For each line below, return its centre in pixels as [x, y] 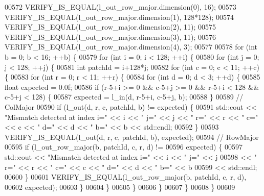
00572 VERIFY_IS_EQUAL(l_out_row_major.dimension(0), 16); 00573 [120, 7]
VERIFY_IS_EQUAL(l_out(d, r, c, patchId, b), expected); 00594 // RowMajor [132, 137]
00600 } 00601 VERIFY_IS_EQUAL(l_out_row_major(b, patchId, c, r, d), [126, 177]
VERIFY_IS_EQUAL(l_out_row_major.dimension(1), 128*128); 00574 [119, 17]
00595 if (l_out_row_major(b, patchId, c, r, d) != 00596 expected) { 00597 [124, 147]
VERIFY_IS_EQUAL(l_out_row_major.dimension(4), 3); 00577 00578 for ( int [131, 47]
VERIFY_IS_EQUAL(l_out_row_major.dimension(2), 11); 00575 [111, 27]
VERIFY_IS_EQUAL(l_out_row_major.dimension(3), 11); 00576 [111, 36]
